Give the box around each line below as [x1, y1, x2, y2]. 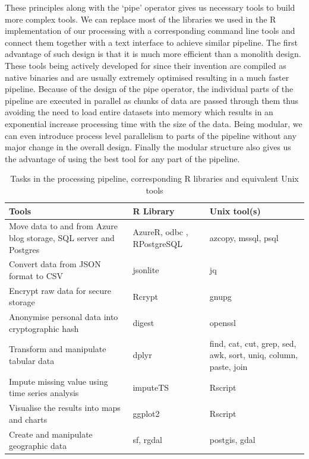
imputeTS [133, 381, 169, 393]
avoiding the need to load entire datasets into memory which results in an [5, 106, 273, 118]
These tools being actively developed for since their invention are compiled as [5, 59, 286, 71]
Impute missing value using [9, 375, 108, 387]
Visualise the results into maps [9, 401, 121, 414]
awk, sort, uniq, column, [209, 349, 298, 361]
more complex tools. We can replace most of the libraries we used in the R [5, 12, 276, 25]
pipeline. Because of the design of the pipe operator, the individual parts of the [5, 83, 294, 95]
